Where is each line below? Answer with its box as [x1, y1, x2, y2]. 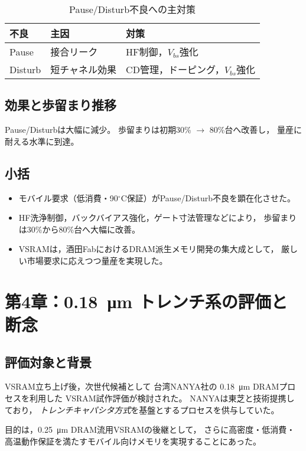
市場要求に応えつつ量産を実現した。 [27, 254, 168, 266]
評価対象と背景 [5, 352, 92, 371]
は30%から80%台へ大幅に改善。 [18, 223, 141, 235]
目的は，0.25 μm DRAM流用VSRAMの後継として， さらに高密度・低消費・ [5, 423, 295, 436]
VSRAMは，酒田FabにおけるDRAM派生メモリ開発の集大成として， [18, 243, 279, 255]
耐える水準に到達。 [5, 135, 79, 147]
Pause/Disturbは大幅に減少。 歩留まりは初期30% [5, 123, 191, 136]
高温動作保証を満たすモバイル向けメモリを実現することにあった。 [5, 434, 261, 447]
